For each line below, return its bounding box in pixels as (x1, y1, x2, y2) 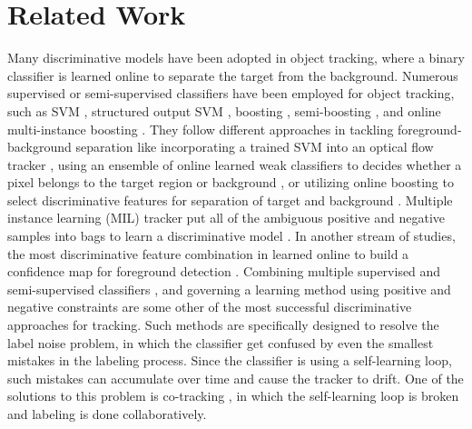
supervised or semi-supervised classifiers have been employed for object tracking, (7, 84, 455, 103)
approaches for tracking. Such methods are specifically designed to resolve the (7, 315, 439, 334)
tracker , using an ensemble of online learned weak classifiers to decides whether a (7, 155, 462, 174)
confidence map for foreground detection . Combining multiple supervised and (7, 262, 441, 281)
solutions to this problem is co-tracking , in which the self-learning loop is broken (7, 386, 459, 405)
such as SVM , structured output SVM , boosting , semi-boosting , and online (7, 101, 441, 120)
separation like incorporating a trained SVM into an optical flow (75, 137, 434, 156)
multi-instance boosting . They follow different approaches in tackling (7, 119, 394, 138)
